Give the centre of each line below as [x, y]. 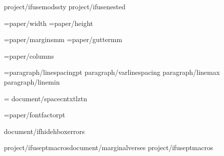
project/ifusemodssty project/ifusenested [65, 6]
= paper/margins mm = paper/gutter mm [63, 39]
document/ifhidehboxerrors [44, 131]
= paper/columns [29, 56]
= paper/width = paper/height [49, 23]
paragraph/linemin [32, 81]
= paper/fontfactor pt [35, 115]
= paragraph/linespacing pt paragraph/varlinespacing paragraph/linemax [112, 72]
